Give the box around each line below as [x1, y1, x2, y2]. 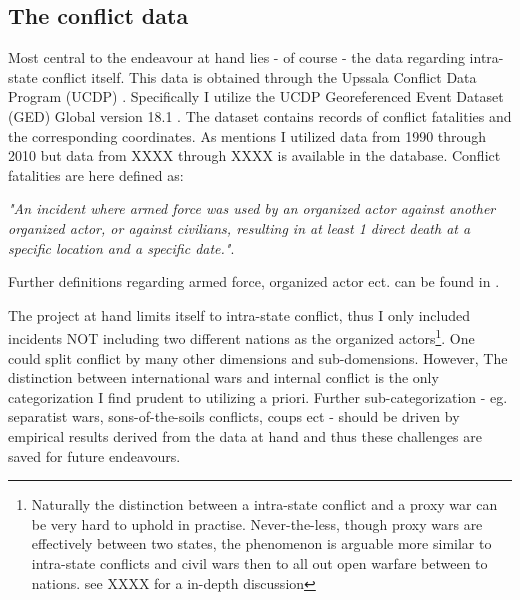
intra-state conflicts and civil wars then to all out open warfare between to [31, 552, 488, 573]
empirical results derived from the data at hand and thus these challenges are [8, 425, 482, 446]
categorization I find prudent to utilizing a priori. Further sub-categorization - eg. [8, 386, 508, 407]
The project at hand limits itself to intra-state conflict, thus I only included [8, 304, 471, 325]
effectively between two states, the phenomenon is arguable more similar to [31, 533, 492, 554]
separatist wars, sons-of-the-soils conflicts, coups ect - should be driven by [8, 406, 460, 427]
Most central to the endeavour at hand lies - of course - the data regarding [8, 47, 465, 68]
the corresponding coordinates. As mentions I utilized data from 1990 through [8, 125, 487, 146]
